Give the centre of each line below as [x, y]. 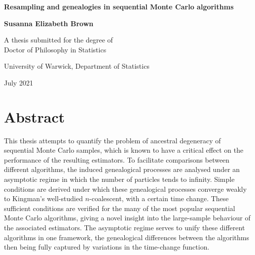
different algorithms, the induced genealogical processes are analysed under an [122, 169]
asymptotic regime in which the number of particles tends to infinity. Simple [119, 179]
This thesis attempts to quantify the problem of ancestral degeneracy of [112, 140]
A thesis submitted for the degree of [58, 40]
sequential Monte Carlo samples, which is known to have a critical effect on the [124, 150]
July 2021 [18, 82]
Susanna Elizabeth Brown [49, 23]
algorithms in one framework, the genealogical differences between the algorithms [127, 237]
